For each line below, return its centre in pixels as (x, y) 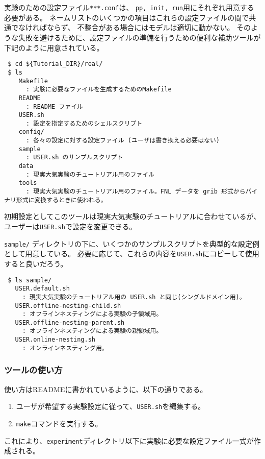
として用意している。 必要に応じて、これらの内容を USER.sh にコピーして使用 (132, 253)
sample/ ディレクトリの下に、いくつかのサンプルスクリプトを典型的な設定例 (132, 243)
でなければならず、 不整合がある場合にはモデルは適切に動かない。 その (131, 27)
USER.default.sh (42, 289)
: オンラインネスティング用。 (65, 348)
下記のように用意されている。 (54, 47)
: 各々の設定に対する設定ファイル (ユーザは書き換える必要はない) (123, 141)
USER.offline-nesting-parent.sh (70, 322)
